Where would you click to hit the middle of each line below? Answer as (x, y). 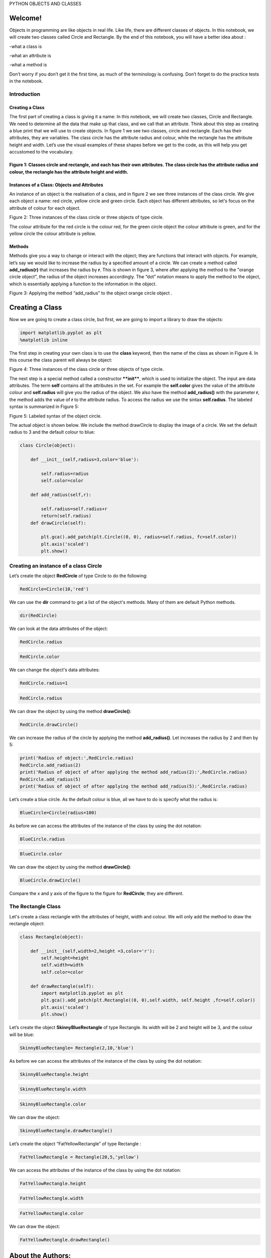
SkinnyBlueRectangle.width (53, 1089)
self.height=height (65, 958)
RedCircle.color (40, 657)
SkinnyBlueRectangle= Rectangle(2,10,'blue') (77, 1048)
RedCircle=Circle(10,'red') (54, 589)
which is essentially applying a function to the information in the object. (83, 284)
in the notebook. (26, 81)
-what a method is (28, 65)
